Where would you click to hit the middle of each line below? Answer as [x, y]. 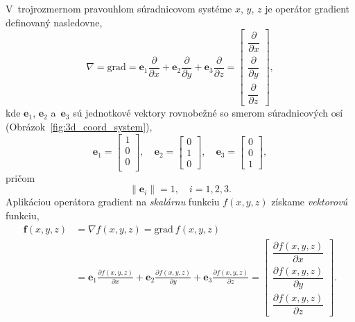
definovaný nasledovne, [54, 22]
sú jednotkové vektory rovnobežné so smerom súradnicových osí [208, 113]
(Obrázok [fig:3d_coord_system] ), [79, 127]
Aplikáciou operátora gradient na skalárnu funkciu [113, 202]
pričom [20, 177]
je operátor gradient [308, 8]
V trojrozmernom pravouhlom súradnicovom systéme [119, 8]
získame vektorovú [310, 202]
